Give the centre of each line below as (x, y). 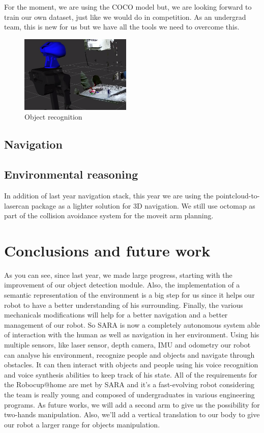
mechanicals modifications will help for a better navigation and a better (116, 315)
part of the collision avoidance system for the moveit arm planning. (109, 215)
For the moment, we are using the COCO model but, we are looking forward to (128, 7)
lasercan (17, 205)
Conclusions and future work (107, 250)
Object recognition (53, 117)
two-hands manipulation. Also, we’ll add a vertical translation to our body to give (132, 414)
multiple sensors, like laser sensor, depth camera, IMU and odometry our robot (127, 344)
